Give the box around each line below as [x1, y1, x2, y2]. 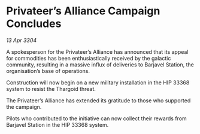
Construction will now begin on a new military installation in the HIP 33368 [6, 79, 190, 86]
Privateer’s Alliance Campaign [6, 4, 160, 18]
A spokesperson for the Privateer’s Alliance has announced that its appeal [6, 48, 189, 55]
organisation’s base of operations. [6, 67, 90, 74]
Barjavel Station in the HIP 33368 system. [6, 121, 109, 128]
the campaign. [6, 103, 42, 110]
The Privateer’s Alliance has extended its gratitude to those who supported [6, 97, 191, 104]
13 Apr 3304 [6, 36, 37, 44]
